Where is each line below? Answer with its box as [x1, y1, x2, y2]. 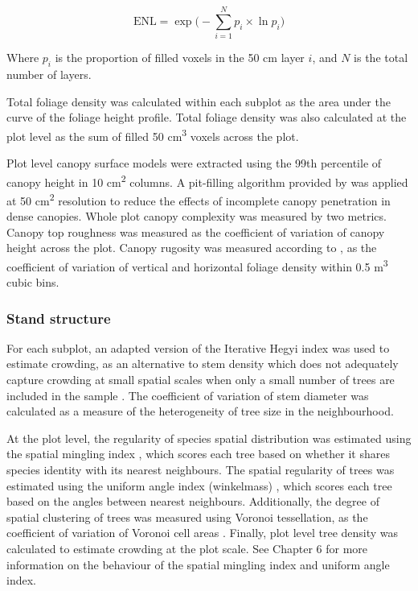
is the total [354, 49, 408, 66]
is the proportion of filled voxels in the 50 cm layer [55, 49, 305, 66]
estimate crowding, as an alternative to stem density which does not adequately [6, 355, 399, 372]
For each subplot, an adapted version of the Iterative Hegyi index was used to [6, 339, 390, 356]
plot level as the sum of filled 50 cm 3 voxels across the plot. [6, 125, 299, 144]
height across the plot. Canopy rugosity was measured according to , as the [6, 239, 377, 256]
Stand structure [6, 308, 111, 328]
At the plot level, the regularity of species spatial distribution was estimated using [6, 429, 412, 446]
